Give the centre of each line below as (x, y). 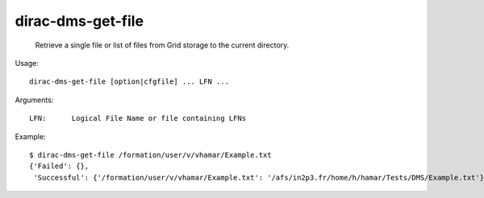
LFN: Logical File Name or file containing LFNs (138, 118)
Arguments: (34, 100)
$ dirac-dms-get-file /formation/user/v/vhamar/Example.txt (150, 155)
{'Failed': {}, (59, 166)
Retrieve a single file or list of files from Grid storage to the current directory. (162, 45)
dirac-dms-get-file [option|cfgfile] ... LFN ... (129, 82)
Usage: (27, 63)
